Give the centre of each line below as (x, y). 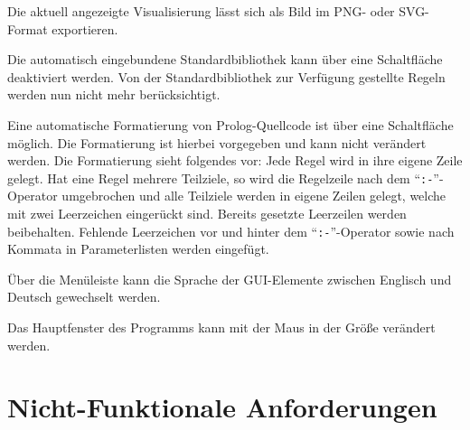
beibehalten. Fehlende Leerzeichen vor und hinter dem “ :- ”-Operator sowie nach (231, 231)
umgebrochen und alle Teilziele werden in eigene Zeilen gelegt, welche (254, 196)
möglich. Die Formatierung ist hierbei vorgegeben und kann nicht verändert (217, 142)
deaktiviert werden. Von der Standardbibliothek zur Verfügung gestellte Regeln (226, 76)
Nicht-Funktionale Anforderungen (222, 407)
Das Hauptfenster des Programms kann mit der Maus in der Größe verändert (221, 327)
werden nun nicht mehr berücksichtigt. (114, 94)
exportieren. (85, 28)
